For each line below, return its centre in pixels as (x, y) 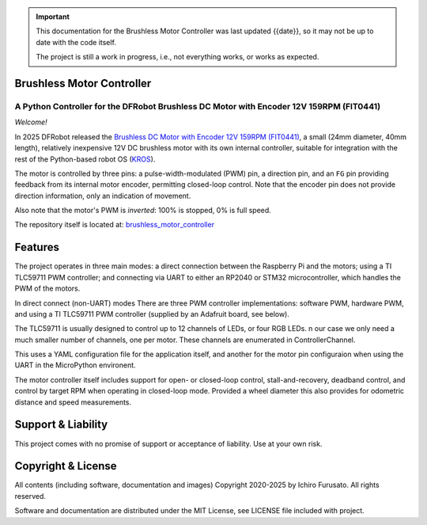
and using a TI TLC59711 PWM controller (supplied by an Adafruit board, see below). (152, 314)
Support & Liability (61, 425)
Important (53, 17)
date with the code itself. (76, 42)
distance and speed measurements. (73, 402)
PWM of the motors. (47, 288)
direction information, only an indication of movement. (103, 196)
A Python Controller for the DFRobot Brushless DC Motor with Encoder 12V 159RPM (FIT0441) (198, 106)
